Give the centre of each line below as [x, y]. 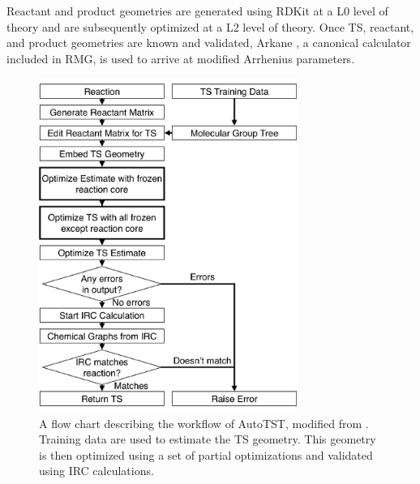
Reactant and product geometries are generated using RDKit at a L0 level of [197, 11]
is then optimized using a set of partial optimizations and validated [206, 454]
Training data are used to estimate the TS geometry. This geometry [208, 439]
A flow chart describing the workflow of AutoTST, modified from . [204, 423]
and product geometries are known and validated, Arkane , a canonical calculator [209, 43]
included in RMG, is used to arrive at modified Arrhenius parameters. [181, 58]
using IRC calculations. [96, 471]
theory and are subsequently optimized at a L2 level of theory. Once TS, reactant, [210, 26]
